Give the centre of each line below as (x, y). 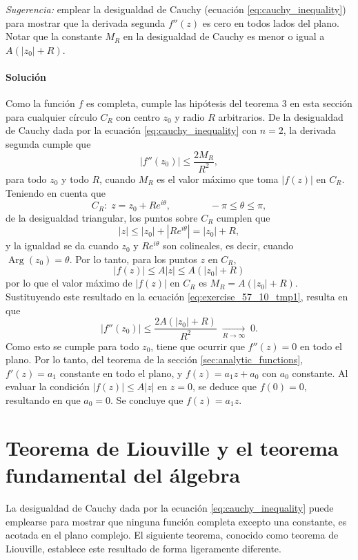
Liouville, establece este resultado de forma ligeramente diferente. (143, 548)
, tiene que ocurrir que (198, 346)
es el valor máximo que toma (218, 178)
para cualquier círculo (51, 116)
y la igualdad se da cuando (62, 245)
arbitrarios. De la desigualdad (281, 116)
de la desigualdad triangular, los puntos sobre (102, 217)
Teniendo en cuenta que (56, 192)
